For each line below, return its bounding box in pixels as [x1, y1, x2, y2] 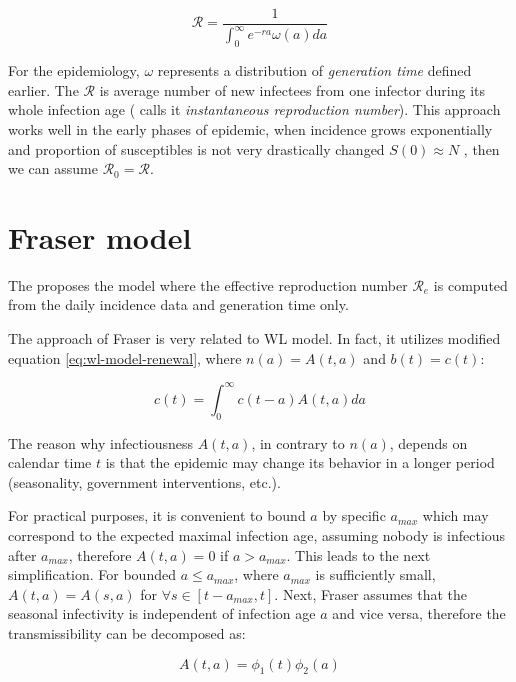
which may [422, 505, 489, 526]
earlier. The [8, 79, 79, 100]
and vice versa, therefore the [332, 603, 506, 624]
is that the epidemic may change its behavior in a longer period [105, 452, 495, 473]
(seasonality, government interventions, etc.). [8, 471, 281, 492]
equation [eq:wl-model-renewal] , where [8, 347, 242, 368]
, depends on [389, 432, 468, 453]
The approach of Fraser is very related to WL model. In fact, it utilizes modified [8, 328, 501, 349]
